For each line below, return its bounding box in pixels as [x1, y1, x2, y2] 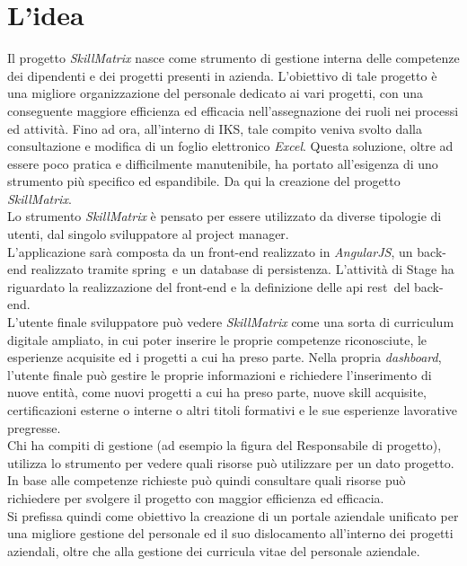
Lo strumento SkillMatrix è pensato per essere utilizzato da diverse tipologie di [7, 207, 442, 226]
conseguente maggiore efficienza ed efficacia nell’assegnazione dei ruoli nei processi [7, 101, 459, 119]
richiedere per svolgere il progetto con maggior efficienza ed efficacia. [7, 488, 384, 507]
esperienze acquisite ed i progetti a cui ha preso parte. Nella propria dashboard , [7, 348, 442, 367]
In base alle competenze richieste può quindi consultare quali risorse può [7, 471, 406, 490]
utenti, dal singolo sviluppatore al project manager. [7, 225, 289, 243]
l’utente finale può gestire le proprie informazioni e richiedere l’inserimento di [7, 365, 432, 384]
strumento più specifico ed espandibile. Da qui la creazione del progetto [7, 172, 401, 190]
